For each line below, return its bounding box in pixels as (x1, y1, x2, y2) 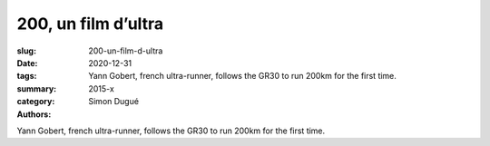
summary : (16, 83, 57, 94)
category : (16, 96, 55, 107)
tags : (16, 71, 37, 82)
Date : (16, 57, 38, 68)
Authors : (16, 109, 52, 120)
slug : (16, 45, 36, 56)
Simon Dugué (88, 96, 140, 107)
